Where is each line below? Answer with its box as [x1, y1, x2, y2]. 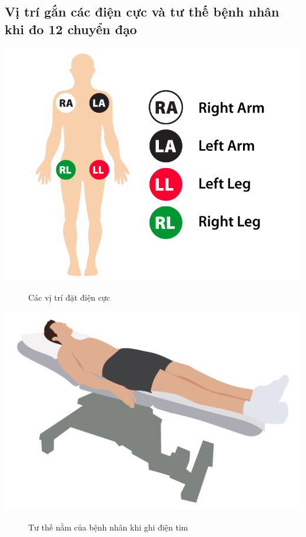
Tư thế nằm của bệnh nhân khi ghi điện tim [28, 520, 188, 533]
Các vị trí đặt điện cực [28, 291, 110, 304]
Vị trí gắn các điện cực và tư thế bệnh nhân [5, 2, 280, 21]
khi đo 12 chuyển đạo [5, 19, 137, 38]
